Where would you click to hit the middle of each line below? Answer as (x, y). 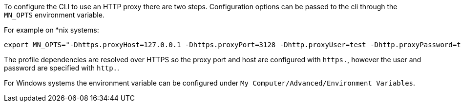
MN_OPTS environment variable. (54, 15)
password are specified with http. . (62, 68)
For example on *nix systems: (52, 30)
